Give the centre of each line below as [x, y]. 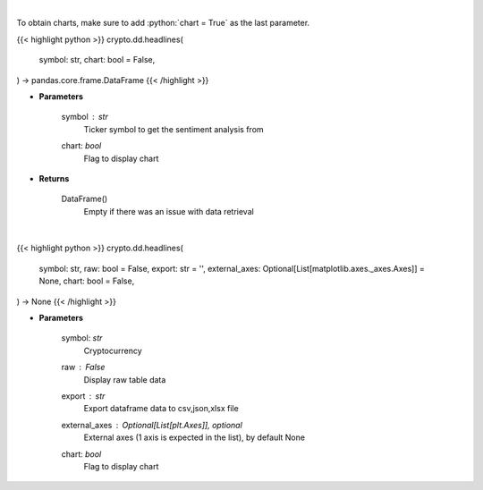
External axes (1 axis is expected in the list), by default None [195, 437]
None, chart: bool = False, [87, 281]
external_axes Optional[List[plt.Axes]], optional [152, 425]
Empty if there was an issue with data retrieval [169, 211]
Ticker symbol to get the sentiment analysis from [174, 129]
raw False [83, 367]
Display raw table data [125, 379]
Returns [54, 178]
